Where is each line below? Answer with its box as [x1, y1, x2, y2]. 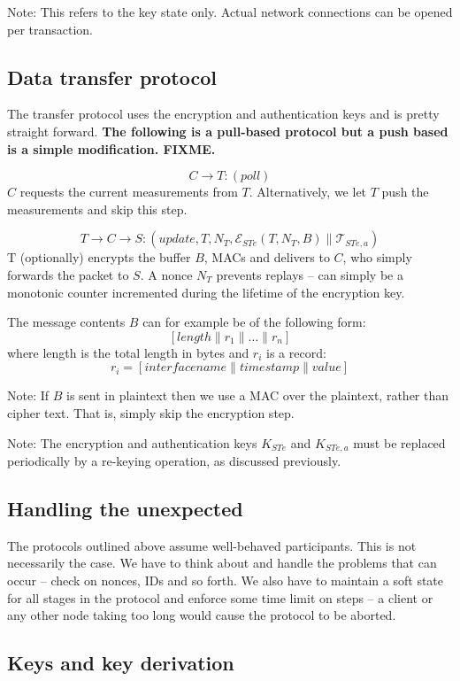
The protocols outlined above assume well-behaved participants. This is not [7, 536, 417, 554]
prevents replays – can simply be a [216, 265, 403, 283]
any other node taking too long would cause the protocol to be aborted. [7, 606, 396, 624]
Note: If [7, 386, 50, 405]
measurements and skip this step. [7, 199, 188, 218]
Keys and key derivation [7, 649, 234, 677]
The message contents [7, 313, 126, 331]
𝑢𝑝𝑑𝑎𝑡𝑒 [158, 233, 195, 246]
